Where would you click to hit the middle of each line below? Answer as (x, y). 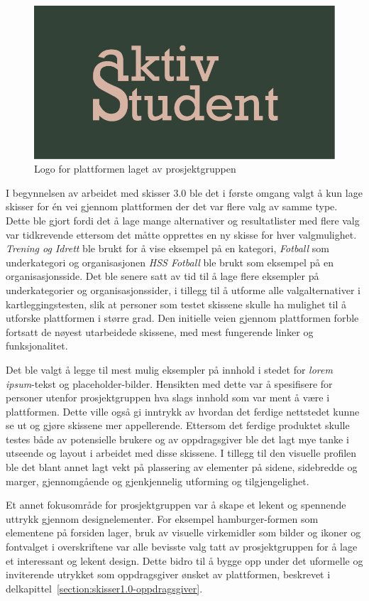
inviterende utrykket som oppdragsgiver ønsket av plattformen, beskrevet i (168, 574)
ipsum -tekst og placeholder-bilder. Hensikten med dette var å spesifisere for (169, 383)
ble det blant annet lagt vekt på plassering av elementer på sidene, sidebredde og (182, 467)
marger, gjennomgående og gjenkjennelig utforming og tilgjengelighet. (158, 481)
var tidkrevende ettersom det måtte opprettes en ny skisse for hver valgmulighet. (181, 234)
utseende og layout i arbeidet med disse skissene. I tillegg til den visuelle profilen (181, 453)
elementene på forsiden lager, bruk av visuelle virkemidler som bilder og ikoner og (183, 532)
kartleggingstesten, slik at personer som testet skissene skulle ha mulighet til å (176, 304)
